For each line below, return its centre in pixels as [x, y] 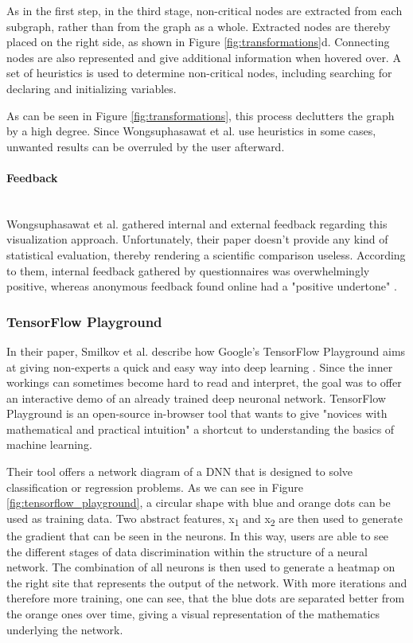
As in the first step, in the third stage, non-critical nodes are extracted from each [205, 10]
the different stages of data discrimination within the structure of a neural [187, 551]
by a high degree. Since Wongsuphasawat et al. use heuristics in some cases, [191, 131]
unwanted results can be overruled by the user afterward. [146, 146]
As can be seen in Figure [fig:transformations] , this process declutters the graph [201, 115]
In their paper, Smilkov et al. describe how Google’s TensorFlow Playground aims [206, 351]
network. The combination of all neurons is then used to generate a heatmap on [201, 567]
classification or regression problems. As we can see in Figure [155, 487]
